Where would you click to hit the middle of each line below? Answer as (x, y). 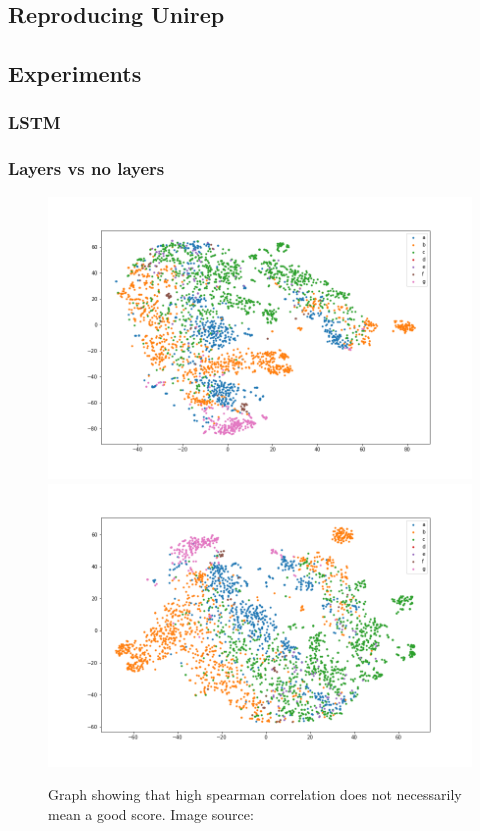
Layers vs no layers (86, 168)
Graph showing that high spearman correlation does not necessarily (255, 794)
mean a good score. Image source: (151, 813)
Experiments (75, 73)
